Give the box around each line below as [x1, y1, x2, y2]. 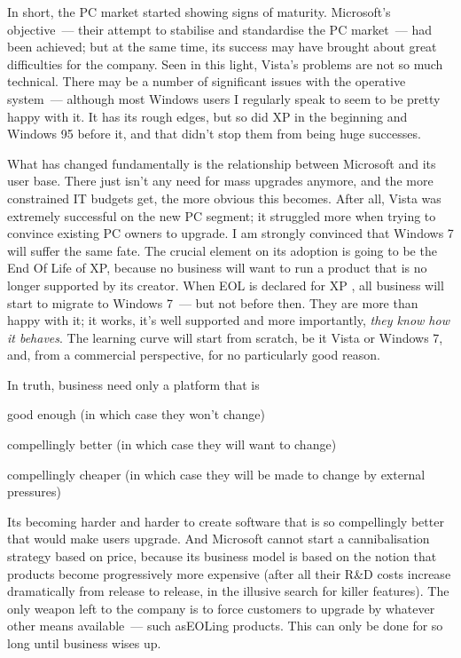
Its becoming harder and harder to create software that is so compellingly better [7, 511, 444, 530]
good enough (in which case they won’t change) [7, 405, 265, 424]
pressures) [7, 482, 61, 501]
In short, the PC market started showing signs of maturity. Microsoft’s [7, 3, 391, 20]
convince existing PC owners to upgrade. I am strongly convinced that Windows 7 [7, 224, 454, 242]
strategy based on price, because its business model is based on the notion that [7, 547, 437, 566]
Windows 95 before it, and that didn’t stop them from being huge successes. [7, 124, 421, 143]
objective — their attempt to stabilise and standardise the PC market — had [7, 20, 432, 38]
